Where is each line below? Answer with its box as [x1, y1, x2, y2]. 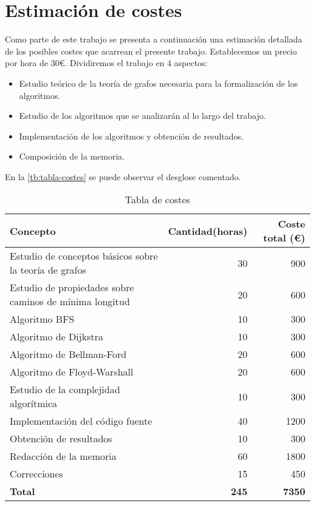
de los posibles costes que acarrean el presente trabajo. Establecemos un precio [5, 44, 297, 57]
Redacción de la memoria [10, 449, 117, 464]
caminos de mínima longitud [10, 294, 130, 309]
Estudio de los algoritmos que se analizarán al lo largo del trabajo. [19, 109, 266, 122]
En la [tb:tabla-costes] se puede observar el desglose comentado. [5, 170, 241, 183]
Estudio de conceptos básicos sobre [10, 249, 158, 263]
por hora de [5, 56, 48, 69]
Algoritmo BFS [10, 312, 75, 326]
